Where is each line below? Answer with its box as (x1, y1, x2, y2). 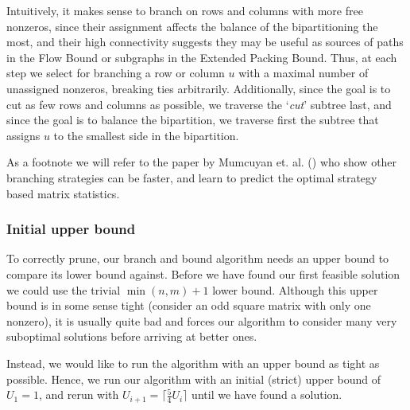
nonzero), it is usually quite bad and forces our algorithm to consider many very (6, 312, 397, 329)
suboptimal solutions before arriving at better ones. (6, 328, 257, 345)
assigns (6, 127, 41, 143)
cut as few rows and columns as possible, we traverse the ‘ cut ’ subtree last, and (6, 96, 392, 112)
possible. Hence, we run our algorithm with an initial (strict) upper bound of (6, 370, 381, 387)
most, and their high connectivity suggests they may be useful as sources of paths (6, 33, 404, 50)
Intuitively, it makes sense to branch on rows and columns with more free (6, 2, 363, 18)
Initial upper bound (6, 219, 136, 239)
